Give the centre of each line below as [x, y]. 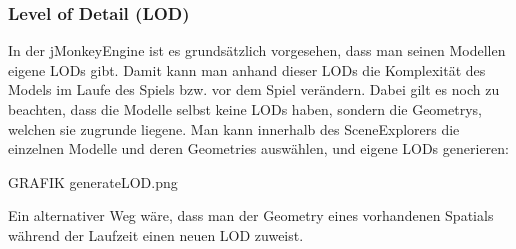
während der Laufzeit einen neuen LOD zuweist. [156, 234]
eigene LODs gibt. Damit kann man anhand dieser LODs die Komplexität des [247, 69]
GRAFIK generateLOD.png [93, 181]
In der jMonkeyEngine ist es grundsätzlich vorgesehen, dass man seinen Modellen [257, 50]
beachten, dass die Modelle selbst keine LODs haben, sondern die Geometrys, [245, 109]
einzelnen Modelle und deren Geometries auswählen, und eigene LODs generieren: [258, 148]
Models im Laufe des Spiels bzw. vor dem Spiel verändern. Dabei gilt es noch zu [254, 89]
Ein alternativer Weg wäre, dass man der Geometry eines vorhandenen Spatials [251, 215]
